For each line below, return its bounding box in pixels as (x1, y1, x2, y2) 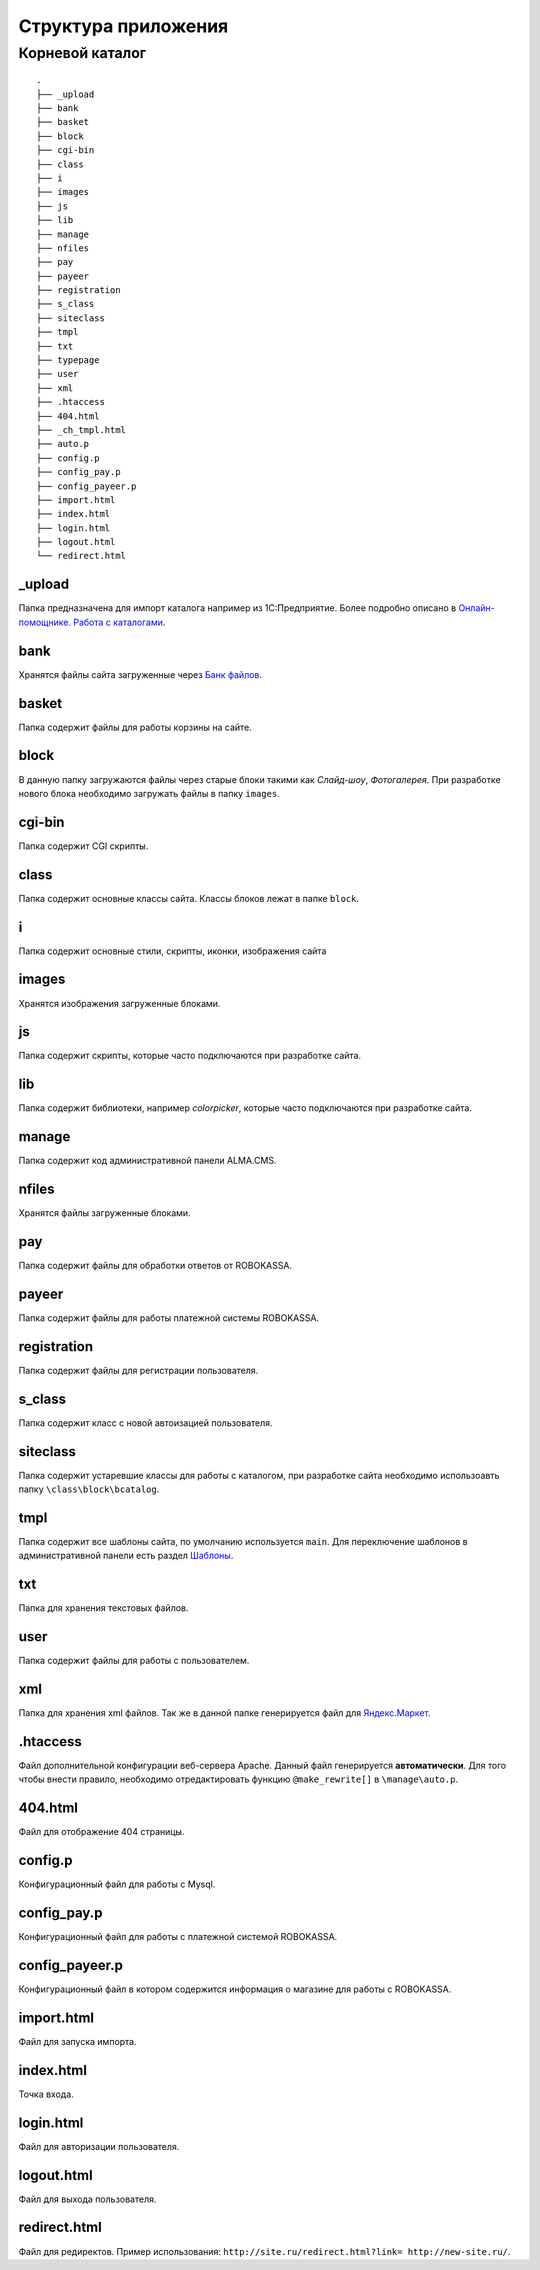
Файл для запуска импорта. (18, 2035, 137, 2047)
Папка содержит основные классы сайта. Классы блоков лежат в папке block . (18, 892, 360, 904)
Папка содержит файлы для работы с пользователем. (18, 1655, 250, 1667)
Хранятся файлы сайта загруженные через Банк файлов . (18, 668, 263, 680)
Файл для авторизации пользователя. (18, 2140, 180, 2152)
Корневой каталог (18, 44, 147, 62)
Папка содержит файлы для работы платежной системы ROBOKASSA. (18, 1311, 320, 1324)
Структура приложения (18, 15, 229, 37)
